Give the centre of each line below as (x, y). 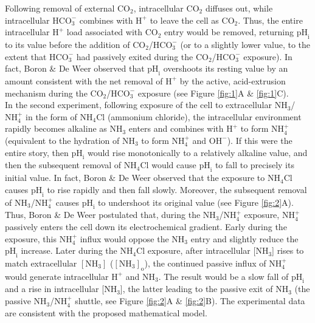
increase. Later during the (69, 250)
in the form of (51, 116)
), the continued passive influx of (205, 263)
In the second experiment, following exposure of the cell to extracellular (138, 105)
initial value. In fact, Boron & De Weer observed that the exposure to (135, 178)
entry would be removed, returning (229, 32)
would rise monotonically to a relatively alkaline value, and (197, 152)
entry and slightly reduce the (244, 238)
